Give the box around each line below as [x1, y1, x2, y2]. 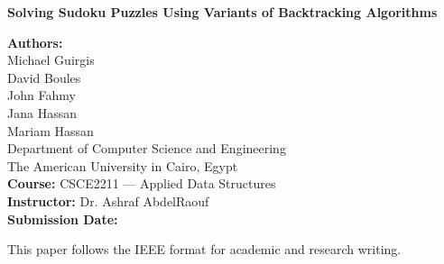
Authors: [7, 32, 63, 51]
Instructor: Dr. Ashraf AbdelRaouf [7, 191, 209, 210]
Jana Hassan [7, 103, 77, 122]
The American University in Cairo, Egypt [7, 156, 238, 175]
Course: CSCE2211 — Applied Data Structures [7, 174, 276, 193]
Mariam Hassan [7, 121, 94, 140]
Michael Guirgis [7, 50, 95, 69]
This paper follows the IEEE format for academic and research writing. [7, 240, 402, 259]
